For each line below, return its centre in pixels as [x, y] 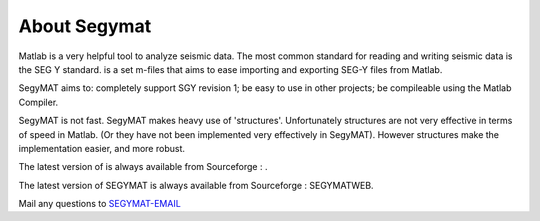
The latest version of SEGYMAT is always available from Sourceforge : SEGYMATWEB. [196, 185]
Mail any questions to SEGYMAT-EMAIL [100, 204]
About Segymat [85, 26]
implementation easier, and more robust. [101, 148]
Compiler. [38, 102]
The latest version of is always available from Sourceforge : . [143, 167]
